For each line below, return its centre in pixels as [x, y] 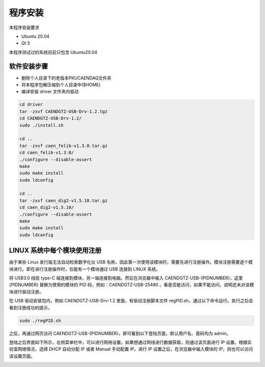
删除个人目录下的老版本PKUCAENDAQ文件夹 [66, 78]
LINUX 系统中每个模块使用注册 [55, 251]
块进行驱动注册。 [26, 292]
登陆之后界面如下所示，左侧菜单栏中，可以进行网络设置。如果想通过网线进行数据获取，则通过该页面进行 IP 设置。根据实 [131, 343]
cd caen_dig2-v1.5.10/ [47, 208]
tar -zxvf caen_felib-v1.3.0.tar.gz [64, 146]
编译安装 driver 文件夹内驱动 [50, 92]
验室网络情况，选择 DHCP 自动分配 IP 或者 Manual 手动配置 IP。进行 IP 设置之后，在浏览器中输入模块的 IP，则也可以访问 [131, 349]
